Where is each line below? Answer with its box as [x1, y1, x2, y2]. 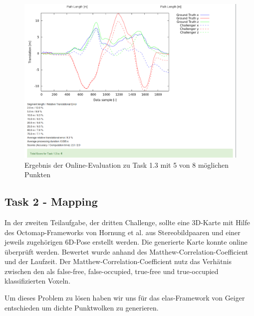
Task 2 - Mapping [4, 194, 98, 209]
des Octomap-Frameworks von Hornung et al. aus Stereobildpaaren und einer [4, 227, 241, 237]
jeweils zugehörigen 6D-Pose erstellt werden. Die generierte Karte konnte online [4, 237, 248, 247]
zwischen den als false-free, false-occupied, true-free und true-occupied [4, 266, 219, 276]
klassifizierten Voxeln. [4, 276, 71, 286]
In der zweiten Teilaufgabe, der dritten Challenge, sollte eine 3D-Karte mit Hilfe [4, 217, 250, 227]
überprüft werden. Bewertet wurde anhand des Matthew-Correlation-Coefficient [4, 246, 249, 257]
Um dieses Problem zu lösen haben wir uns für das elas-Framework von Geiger [4, 293, 245, 303]
